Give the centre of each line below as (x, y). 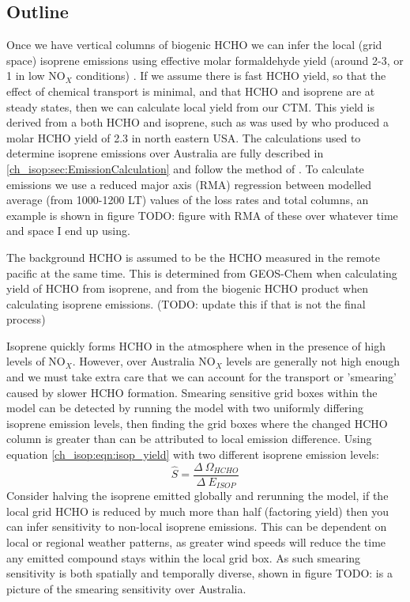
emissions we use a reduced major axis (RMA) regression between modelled (189, 184)
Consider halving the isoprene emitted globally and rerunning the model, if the (197, 496)
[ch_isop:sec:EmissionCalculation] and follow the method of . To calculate (185, 168)
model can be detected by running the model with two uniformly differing (185, 408)
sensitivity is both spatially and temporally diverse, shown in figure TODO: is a (199, 573)
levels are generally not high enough (313, 361)
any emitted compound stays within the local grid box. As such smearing (184, 557)
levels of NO (36, 361)
